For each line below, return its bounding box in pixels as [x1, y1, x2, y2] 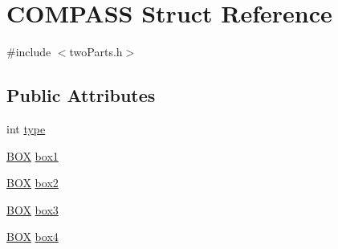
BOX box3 [6, 201, 59, 218]
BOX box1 [6, 147, 59, 164]
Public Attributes [6, 83, 156, 108]
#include [6, 43, 51, 60]
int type [6, 120, 46, 137]
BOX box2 [6, 174, 59, 191]
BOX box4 [6, 228, 59, 245]
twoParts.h [69, 43, 123, 60]
